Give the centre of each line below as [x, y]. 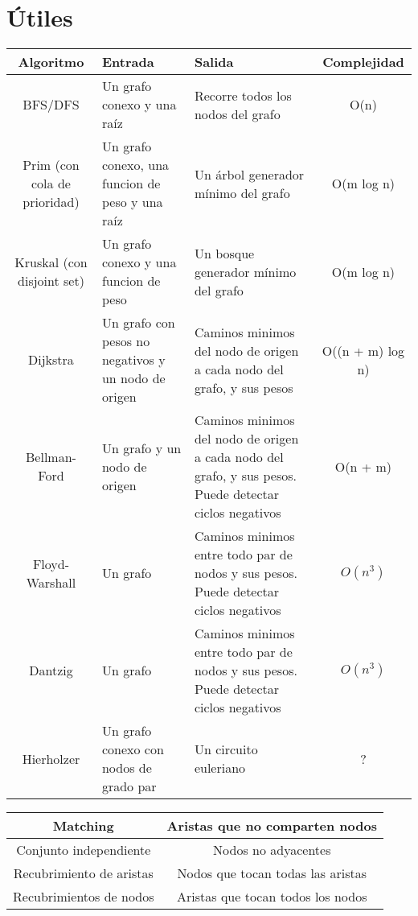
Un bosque [224, 253]
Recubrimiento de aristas [83, 873]
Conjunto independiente [84, 850]
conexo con [133, 749]
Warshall [51, 582]
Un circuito [226, 749]
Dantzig [51, 670]
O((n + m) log [363, 350]
